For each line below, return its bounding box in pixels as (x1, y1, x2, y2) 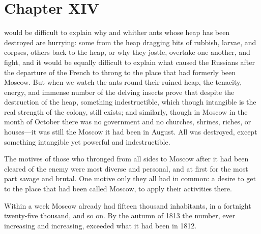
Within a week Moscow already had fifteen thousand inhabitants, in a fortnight (4, 200, 251, 211)
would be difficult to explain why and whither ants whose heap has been (4, 27, 230, 38)
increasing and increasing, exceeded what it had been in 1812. (4, 220, 197, 230)
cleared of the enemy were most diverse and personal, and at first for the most (4, 163, 248, 174)
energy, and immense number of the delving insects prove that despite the (4, 86, 235, 97)
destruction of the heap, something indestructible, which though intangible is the (4, 96, 256, 107)
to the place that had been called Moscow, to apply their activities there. (4, 183, 232, 194)
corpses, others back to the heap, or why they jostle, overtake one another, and (4, 47, 250, 57)
